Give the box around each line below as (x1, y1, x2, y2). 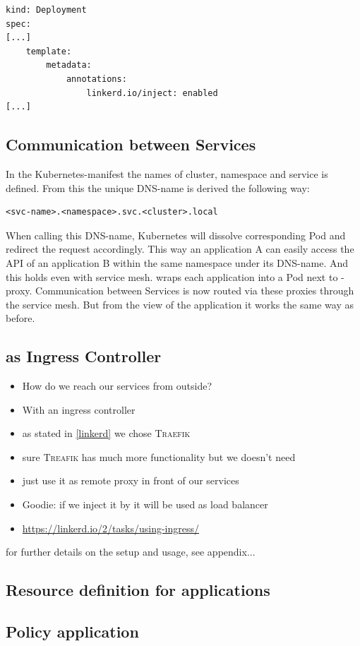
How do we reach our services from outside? (22, 378, 212, 393)
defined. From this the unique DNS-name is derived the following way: (6, 180, 310, 195)
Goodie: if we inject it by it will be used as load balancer (22, 497, 268, 512)
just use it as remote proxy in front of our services (22, 473, 239, 488)
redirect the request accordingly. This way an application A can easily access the (6, 241, 354, 256)
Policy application (6, 621, 139, 642)
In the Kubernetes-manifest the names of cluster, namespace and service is (6, 166, 328, 181)
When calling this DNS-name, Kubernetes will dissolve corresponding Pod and (6, 227, 346, 242)
